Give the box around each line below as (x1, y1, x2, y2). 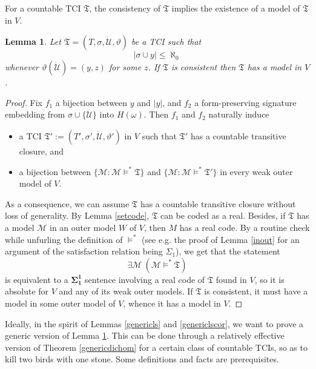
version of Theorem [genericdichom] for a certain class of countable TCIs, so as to (5, 341, 308, 353)
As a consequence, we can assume (5, 197, 130, 210)
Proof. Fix (5, 96, 42, 108)
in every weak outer (220, 165, 293, 178)
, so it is (254, 273, 285, 285)
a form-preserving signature (194, 96, 297, 108)
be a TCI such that (131, 35, 202, 48)
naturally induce (208, 108, 269, 121)
